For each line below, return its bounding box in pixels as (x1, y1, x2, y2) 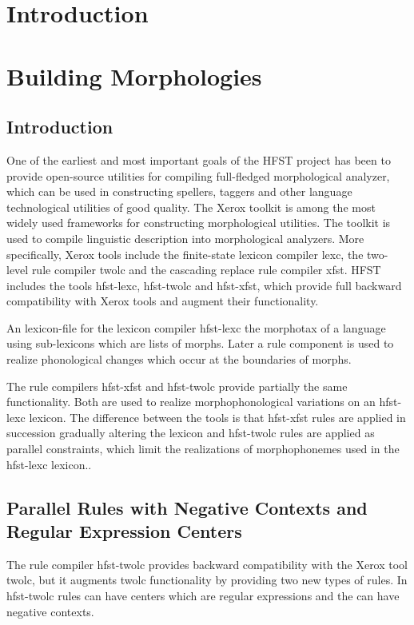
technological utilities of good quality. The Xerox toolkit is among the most (6, 198, 376, 215)
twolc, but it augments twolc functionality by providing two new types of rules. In (6, 571, 408, 588)
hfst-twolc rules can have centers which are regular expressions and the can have (6, 587, 400, 604)
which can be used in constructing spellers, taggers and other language (6, 183, 352, 200)
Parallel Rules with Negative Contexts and (6, 495, 368, 520)
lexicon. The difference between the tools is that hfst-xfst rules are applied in (29, 408, 406, 425)
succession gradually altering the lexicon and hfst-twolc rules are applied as (6, 424, 375, 441)
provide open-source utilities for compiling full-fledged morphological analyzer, (6, 167, 390, 184)
